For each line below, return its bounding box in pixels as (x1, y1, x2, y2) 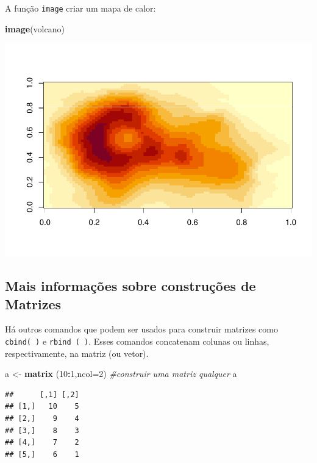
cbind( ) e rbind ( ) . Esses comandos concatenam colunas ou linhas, (5, 334, 269, 347)
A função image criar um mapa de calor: (5, 2, 156, 14)
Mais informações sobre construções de (5, 276, 256, 295)
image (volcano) (5, 22, 65, 35)
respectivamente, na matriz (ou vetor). (5, 346, 149, 359)
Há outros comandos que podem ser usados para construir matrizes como (5, 323, 278, 336)
